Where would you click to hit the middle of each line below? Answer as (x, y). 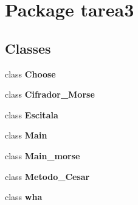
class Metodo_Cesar (47, 176)
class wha (24, 197)
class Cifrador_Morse (50, 94)
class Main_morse (43, 155)
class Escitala (32, 114)
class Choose (30, 74)
